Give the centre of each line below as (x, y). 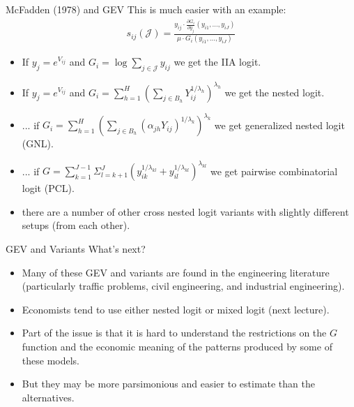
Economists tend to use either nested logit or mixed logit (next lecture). (176, 309)
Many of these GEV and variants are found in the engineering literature (176, 272)
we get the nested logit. (275, 92)
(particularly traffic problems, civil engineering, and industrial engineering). (183, 286)
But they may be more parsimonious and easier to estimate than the (168, 384)
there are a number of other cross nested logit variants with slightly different (185, 211)
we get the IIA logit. (217, 62)
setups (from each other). (76, 225)
